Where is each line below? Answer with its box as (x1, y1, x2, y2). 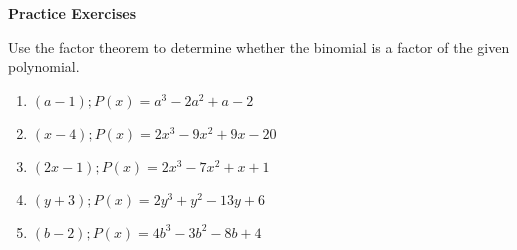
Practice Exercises (8, 3, 137, 23)
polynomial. (8, 56, 80, 77)
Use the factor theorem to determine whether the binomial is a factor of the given (8, 36, 510, 57)
